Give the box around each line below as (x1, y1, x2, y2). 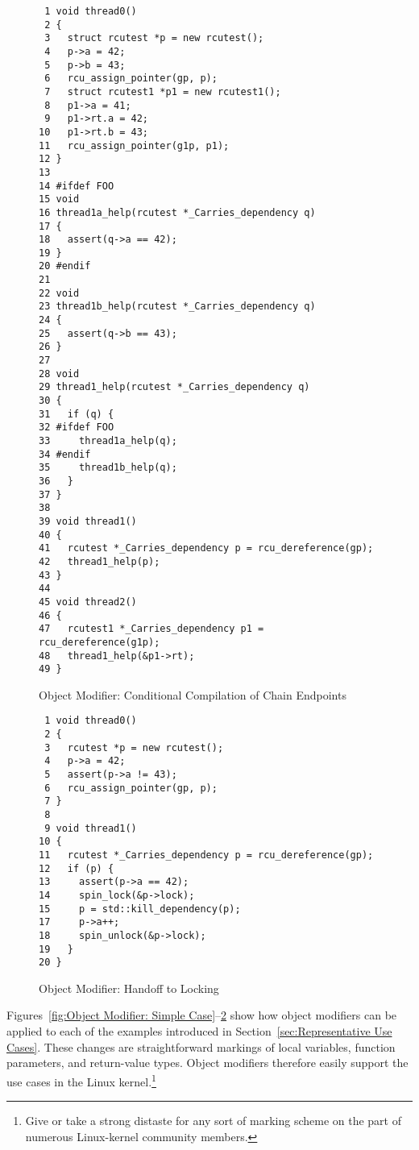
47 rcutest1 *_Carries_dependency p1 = (39, 623, 264, 635)
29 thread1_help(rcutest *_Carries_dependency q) (39, 381, 310, 393)
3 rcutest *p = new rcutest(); (44, 741, 224, 754)
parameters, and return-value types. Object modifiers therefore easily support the (6, 1054, 409, 1071)
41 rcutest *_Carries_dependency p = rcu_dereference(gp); (39, 542, 374, 554)
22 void (39, 287, 80, 299)
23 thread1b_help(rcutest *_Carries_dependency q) (39, 301, 316, 313)
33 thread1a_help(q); (39, 435, 177, 446)
